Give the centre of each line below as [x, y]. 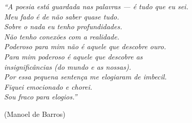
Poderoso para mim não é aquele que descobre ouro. [85, 46]
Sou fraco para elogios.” [41, 97]
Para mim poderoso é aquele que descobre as [73, 56]
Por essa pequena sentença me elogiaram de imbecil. [86, 77]
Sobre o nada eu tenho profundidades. [63, 26]
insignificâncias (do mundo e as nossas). [68, 66]
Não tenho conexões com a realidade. [62, 36]
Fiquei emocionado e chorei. [48, 86]
